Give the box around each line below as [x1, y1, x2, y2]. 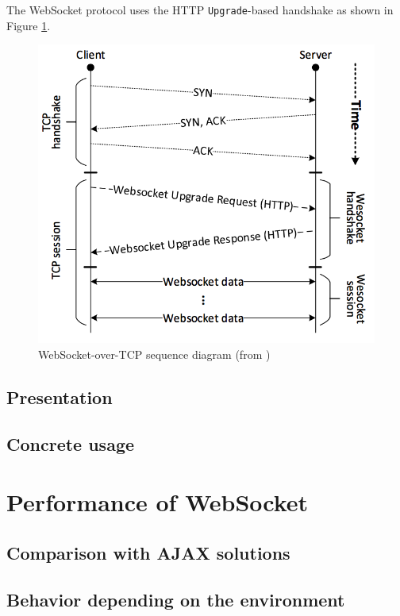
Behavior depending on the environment [6, 587, 345, 611]
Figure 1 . [6, 17, 51, 33]
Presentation [6, 385, 113, 410]
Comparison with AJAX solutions [6, 540, 290, 564]
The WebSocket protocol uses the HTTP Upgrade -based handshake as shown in [6, 2, 394, 17]
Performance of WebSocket [6, 486, 309, 518]
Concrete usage [6, 431, 135, 456]
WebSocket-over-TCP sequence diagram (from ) [38, 346, 271, 363]
